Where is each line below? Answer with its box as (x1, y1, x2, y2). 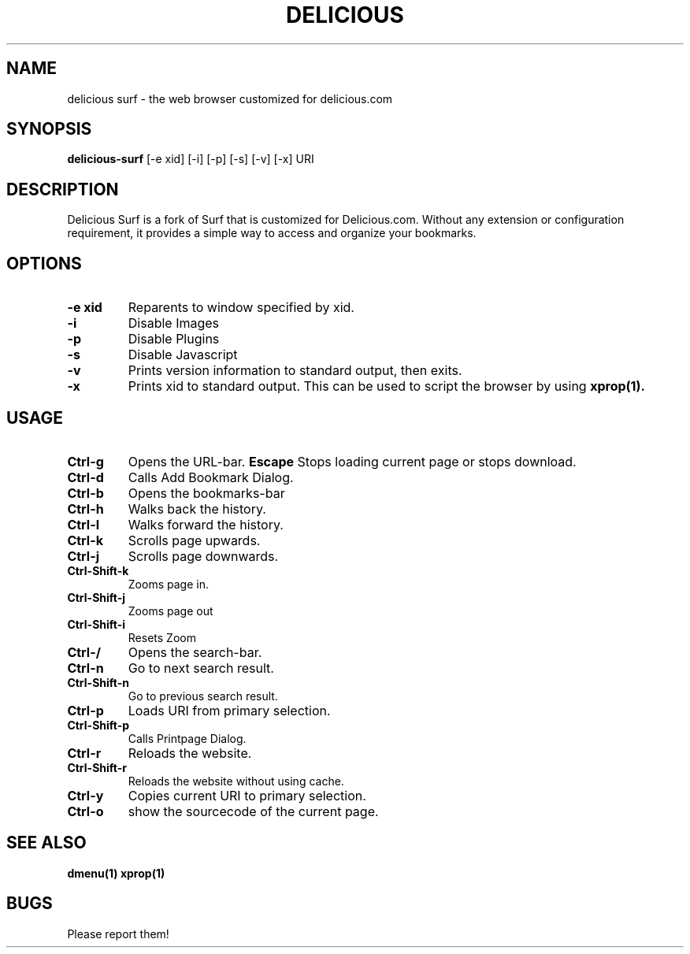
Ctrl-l (67, 516, 100, 533)
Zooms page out (128, 603, 213, 618)
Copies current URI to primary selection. (128, 787, 366, 804)
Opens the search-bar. (128, 644, 262, 660)
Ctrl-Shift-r (67, 760, 127, 774)
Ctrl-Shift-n (67, 675, 129, 689)
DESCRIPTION (6, 179, 119, 199)
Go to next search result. (128, 659, 274, 676)
